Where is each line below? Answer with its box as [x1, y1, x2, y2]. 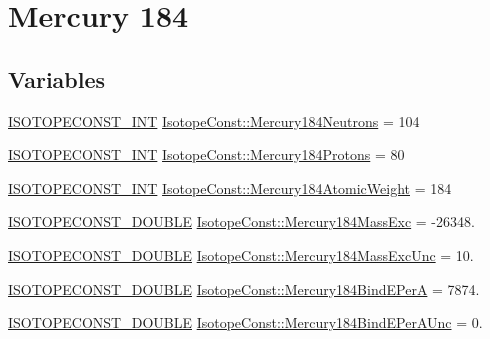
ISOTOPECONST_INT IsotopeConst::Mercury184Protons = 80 [8, 144, 405, 165]
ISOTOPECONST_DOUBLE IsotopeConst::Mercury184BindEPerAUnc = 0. [8, 312, 483, 333]
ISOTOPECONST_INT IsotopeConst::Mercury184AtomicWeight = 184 [8, 177, 452, 198]
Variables [8, 63, 106, 94]
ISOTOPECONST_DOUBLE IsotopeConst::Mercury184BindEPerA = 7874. [8, 278, 480, 299]
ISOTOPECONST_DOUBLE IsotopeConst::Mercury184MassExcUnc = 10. [8, 244, 474, 265]
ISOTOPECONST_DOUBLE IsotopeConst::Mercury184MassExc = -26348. [8, 211, 475, 232]
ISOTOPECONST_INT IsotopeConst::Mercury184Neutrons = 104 [8, 110, 420, 131]
